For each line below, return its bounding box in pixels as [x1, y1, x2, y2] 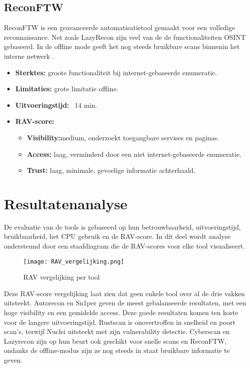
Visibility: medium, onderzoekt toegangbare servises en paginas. [27, 132, 219, 142]
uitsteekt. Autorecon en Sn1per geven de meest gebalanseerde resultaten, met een [4, 298, 246, 308]
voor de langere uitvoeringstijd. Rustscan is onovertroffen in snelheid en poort [4, 317, 235, 327]
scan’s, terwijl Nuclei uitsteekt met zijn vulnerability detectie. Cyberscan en [4, 326, 230, 336]
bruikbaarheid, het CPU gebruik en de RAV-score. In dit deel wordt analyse [4, 231, 231, 241]
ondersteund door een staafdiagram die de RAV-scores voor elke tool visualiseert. [4, 241, 245, 251]
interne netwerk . [4, 50, 54, 61]
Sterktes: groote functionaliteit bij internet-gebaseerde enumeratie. [15, 67, 217, 77]
